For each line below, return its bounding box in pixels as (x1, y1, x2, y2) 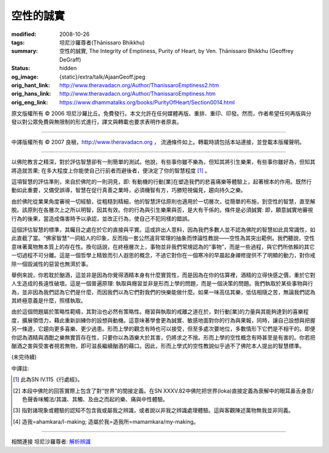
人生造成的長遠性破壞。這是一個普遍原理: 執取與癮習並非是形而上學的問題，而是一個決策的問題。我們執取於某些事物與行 (11, 280, 313, 287)
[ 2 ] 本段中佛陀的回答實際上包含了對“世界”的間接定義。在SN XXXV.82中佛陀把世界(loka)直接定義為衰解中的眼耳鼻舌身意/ (13, 387, 314, 394)
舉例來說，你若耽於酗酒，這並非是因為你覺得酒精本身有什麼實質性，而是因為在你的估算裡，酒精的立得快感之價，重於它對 (11, 271, 316, 279)
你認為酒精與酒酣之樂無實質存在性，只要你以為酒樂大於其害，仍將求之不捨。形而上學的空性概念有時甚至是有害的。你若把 (11, 334, 316, 341)
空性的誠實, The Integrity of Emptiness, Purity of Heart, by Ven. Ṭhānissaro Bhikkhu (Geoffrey (59, 48, 294, 55)
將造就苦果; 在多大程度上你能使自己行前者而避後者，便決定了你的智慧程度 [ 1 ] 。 (11, 166, 210, 174)
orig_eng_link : (11, 98, 48, 106)
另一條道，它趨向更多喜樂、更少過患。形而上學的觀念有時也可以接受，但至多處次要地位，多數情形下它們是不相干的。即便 (11, 325, 316, 332)
